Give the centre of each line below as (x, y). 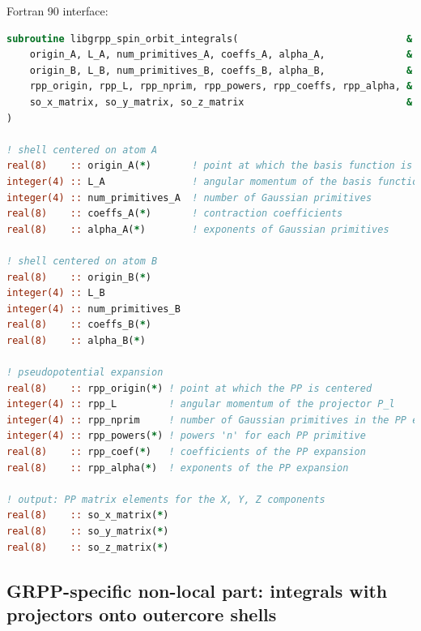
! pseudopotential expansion (85, 373)
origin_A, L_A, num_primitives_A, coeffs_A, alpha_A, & (221, 55)
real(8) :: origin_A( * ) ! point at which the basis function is (210, 166)
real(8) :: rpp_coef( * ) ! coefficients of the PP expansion (186, 452)
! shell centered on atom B (82, 261)
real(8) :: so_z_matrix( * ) (88, 547)
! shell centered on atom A (82, 150)
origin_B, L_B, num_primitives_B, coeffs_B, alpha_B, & (221, 70)
